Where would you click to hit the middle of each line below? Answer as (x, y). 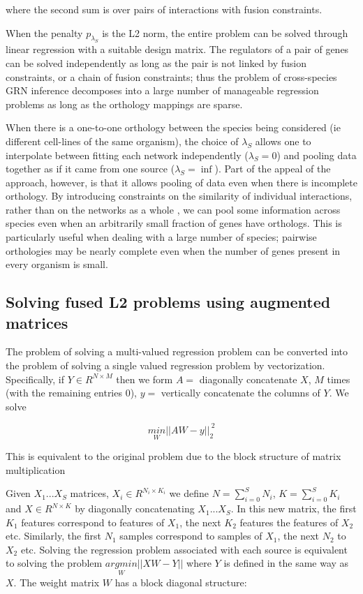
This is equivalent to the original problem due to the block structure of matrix (173, 456)
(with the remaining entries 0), (71, 393)
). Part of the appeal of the (273, 169)
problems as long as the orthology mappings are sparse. (124, 104)
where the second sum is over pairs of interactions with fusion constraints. (164, 9)
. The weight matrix (57, 582)
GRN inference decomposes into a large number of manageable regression (162, 90)
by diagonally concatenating (135, 508)
